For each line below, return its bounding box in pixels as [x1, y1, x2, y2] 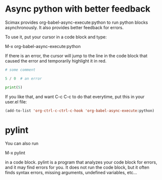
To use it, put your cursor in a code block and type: [5, 34, 107, 40]
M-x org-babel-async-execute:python [5, 43, 81, 49]
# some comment [5, 67, 36, 72]
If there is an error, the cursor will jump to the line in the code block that [5, 52, 147, 59]
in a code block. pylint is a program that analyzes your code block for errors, [5, 159, 157, 165]
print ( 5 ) [5, 85, 23, 90]
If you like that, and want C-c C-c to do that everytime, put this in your [5, 94, 145, 99]
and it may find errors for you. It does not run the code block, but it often [5, 164, 150, 170]
